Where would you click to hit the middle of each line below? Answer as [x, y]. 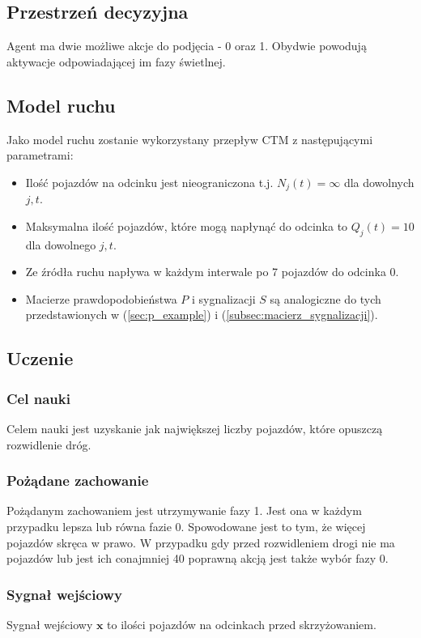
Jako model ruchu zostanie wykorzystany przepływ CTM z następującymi [190, 139]
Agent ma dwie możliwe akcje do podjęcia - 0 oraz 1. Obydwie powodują [187, 46]
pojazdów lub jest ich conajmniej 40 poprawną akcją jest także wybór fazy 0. [198, 558]
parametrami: [40, 155]
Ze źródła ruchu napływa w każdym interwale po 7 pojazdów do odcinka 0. [212, 272]
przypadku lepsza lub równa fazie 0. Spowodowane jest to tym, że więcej [186, 526]
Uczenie [40, 358]
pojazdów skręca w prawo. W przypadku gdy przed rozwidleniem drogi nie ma [201, 542]
